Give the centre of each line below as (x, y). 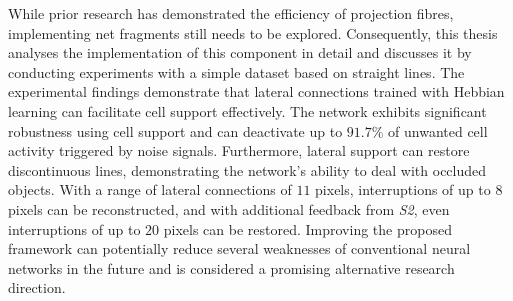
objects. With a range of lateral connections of (150, 189)
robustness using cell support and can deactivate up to (175, 130)
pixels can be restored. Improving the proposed (307, 228)
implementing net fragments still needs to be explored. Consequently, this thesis (253, 32)
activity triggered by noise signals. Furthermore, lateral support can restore (239, 150)
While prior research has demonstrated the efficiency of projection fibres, (231, 13)
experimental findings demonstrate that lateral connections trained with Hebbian (256, 91)
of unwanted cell (438, 130)
